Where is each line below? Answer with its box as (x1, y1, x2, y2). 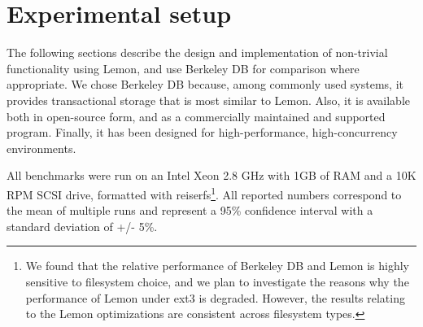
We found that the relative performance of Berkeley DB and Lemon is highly (25, 257, 409, 274)
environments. (7, 139, 76, 156)
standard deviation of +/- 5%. (7, 217, 158, 234)
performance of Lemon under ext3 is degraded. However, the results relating (25, 289, 405, 306)
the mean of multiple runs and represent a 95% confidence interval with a (7, 202, 373, 219)
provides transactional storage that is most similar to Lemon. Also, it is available (7, 91, 410, 108)
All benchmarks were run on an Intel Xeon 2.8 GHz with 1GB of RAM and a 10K (7, 167, 416, 184)
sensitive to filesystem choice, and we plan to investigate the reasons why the (25, 272, 409, 290)
